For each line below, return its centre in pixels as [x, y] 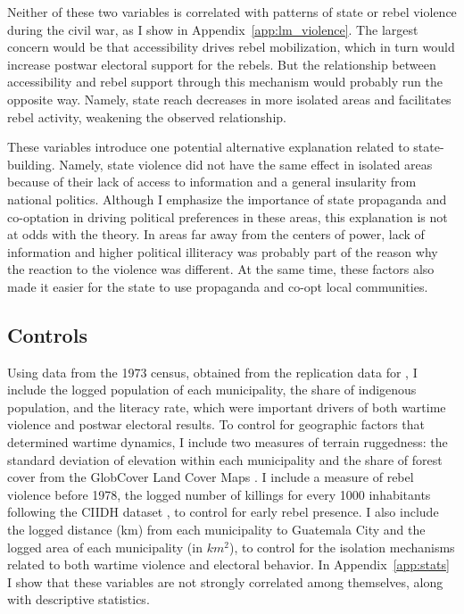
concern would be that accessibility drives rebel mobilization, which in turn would [231, 47]
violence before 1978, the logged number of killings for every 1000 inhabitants [219, 494]
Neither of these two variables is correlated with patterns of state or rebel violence [232, 12]
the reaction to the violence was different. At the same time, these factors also [221, 269]
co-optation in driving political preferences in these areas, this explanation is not [228, 216]
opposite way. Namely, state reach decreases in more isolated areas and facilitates [229, 99]
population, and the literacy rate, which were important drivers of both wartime [227, 407]
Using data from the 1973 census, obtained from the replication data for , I [212, 372]
